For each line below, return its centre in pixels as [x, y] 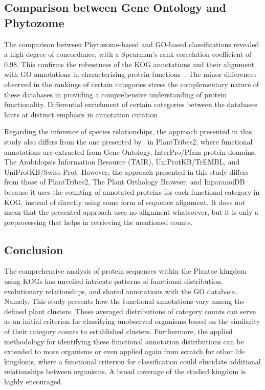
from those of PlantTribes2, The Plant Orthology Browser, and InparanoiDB [125, 182]
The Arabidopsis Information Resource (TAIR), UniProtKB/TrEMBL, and [122, 162]
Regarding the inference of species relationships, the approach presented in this [128, 131]
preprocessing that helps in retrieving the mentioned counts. [98, 222]
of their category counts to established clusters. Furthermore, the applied [118, 331]
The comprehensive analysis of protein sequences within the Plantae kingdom [125, 271]
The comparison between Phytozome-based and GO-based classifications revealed [132, 44]
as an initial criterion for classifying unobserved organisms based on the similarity [132, 321]
